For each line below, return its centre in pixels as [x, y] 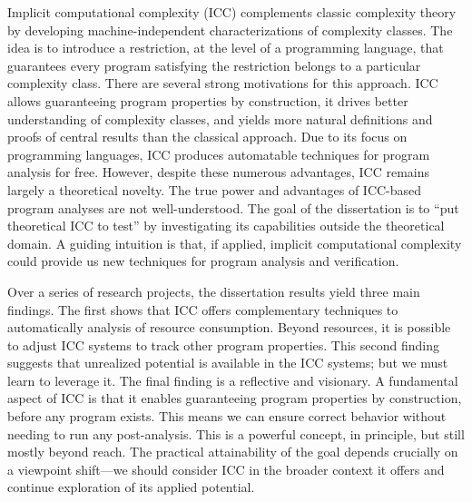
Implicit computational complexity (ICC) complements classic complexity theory [232, 12]
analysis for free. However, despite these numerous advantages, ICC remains [219, 172]
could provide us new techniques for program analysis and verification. [203, 261]
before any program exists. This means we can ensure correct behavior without [227, 416]
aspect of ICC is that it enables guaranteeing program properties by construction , [235, 398]
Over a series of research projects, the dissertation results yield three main [214, 291]
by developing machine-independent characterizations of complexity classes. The [230, 30]
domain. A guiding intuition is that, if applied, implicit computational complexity [235, 243]
